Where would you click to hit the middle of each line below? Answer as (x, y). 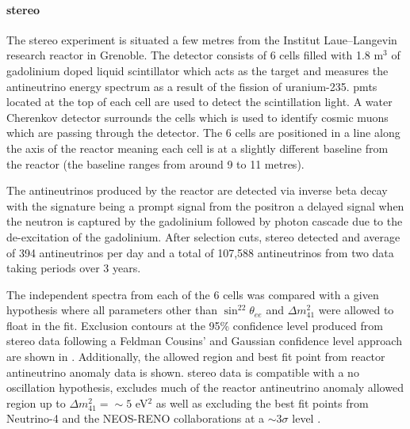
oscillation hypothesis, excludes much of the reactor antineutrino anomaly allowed (205, 387)
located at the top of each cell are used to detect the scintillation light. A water (199, 102)
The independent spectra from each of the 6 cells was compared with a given (193, 294)
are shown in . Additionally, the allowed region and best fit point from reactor (196, 357)
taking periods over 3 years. (74, 268)
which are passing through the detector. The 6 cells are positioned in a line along (203, 133)
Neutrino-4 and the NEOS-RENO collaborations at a (136, 418)
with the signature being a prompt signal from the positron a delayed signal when (205, 205)
